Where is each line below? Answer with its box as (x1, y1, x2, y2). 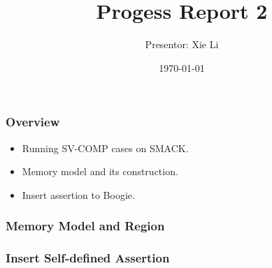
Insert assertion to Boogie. (22, 187, 135, 202)
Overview (6, 113, 60, 131)
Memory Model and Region (6, 217, 165, 234)
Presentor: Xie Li (145, 37, 219, 52)
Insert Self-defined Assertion (6, 249, 170, 267)
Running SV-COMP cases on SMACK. (22, 140, 189, 155)
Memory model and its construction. (22, 164, 178, 179)
